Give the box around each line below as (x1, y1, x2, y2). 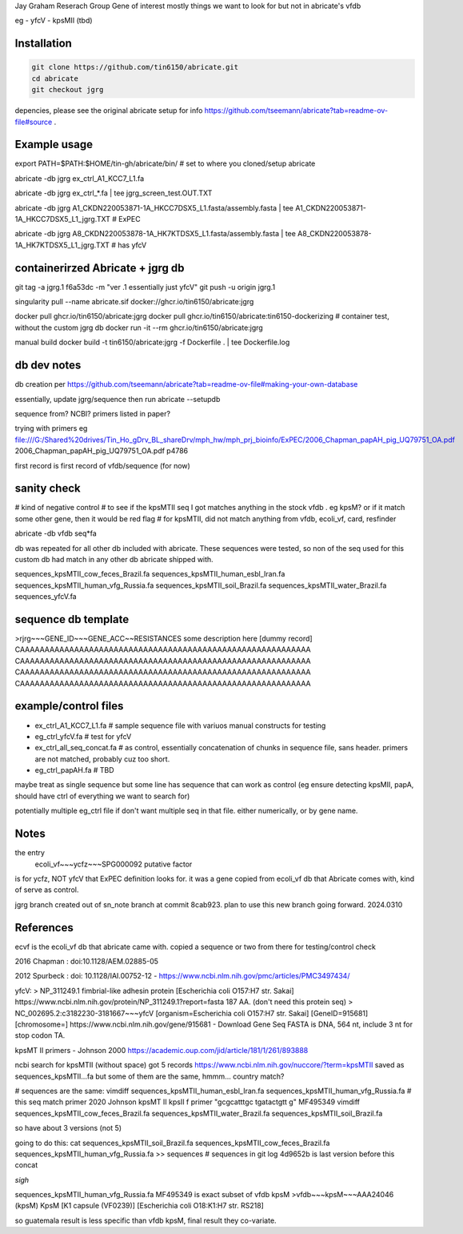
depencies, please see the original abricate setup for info (14, 106, 203, 115)
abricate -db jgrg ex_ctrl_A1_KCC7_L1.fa (14, 173, 145, 183)
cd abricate (31, 74, 79, 83)
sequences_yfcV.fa (14, 592, 77, 601)
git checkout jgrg (31, 85, 104, 94)
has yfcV (117, 240, 147, 250)
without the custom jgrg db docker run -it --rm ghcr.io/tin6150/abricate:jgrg (14, 323, 263, 332)
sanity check (14, 481, 81, 496)
